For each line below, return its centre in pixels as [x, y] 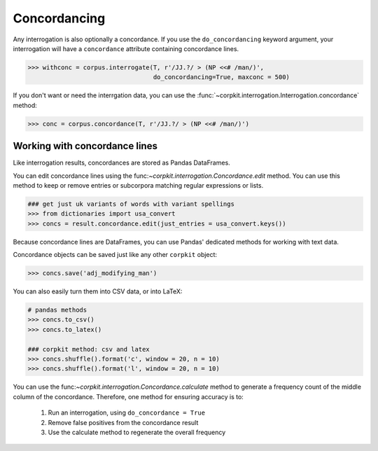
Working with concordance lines [85, 146]
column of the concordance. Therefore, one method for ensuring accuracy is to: [128, 396]
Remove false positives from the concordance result [123, 422]
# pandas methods [57, 310]
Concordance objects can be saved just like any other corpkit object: [115, 255]
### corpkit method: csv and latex [89, 349]
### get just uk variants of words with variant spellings [131, 204]
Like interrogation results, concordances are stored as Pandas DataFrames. [121, 163]
